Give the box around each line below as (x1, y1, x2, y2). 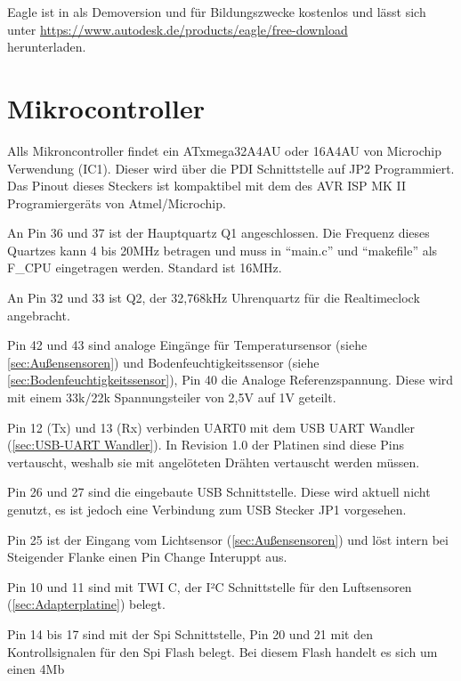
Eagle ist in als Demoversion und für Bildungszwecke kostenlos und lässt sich (7, 3, 426, 20)
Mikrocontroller (7, 89, 205, 126)
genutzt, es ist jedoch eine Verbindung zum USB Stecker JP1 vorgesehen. (7, 500, 407, 518)
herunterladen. (7, 37, 86, 56)
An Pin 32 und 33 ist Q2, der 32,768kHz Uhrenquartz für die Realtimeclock (7, 288, 420, 307)
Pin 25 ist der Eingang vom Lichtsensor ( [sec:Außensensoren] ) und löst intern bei (7, 530, 449, 548)
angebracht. (7, 305, 70, 324)
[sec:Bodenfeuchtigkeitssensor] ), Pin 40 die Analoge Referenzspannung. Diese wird (7, 370, 454, 389)
